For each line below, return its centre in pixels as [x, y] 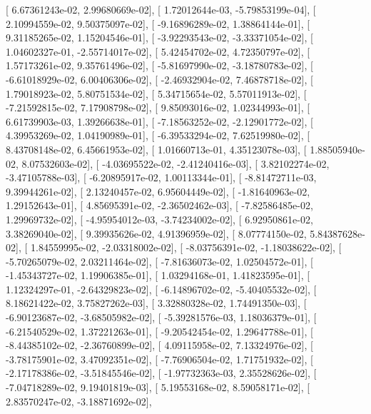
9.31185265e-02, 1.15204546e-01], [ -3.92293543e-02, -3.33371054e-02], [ [159, 37]
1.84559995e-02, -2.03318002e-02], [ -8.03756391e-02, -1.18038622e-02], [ [186, 247]
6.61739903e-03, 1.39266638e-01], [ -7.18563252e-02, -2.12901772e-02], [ [159, 121]
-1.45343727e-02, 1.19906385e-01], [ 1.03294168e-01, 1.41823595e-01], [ [158, 275]
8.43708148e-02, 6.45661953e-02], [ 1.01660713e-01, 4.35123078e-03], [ [156, 149]
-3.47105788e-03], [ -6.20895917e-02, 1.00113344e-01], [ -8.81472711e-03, [161, 177]
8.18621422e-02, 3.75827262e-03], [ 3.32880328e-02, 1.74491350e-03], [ [156, 303]
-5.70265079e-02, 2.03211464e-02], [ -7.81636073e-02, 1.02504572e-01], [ [159, 261]
